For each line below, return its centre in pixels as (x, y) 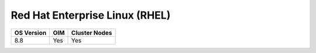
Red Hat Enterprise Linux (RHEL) (91, 15)
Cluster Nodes (92, 33)
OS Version (30, 33)
